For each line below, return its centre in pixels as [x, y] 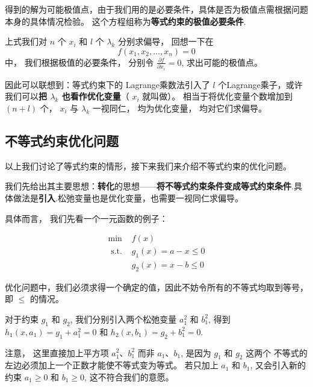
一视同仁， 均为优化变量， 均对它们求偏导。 [180, 108]
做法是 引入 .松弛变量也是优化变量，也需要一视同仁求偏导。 [128, 197]
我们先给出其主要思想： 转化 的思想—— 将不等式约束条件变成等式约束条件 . [149, 186]
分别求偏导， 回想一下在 [166, 41]
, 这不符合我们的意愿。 [129, 376]
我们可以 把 [26, 96]
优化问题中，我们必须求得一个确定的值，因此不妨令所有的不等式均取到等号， [156, 287]
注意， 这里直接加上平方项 [57, 352]
